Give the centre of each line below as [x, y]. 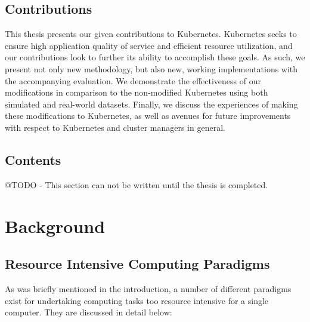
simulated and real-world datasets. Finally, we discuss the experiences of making [151, 104]
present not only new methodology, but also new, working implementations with [151, 68]
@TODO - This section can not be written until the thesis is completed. [137, 184]
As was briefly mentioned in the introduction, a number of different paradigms [148, 288]
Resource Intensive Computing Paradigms [137, 264]
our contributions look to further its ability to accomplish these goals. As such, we [155, 57]
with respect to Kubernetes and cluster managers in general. [115, 127]
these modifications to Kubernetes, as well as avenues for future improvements [148, 116]
